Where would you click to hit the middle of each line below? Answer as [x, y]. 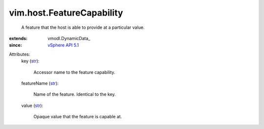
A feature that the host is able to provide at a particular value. [83, 27]
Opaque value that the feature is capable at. [78, 117]
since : [15, 45]
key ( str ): [30, 61]
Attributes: [20, 54]
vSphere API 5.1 [63, 45]
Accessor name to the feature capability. [74, 72]
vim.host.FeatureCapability [66, 13]
